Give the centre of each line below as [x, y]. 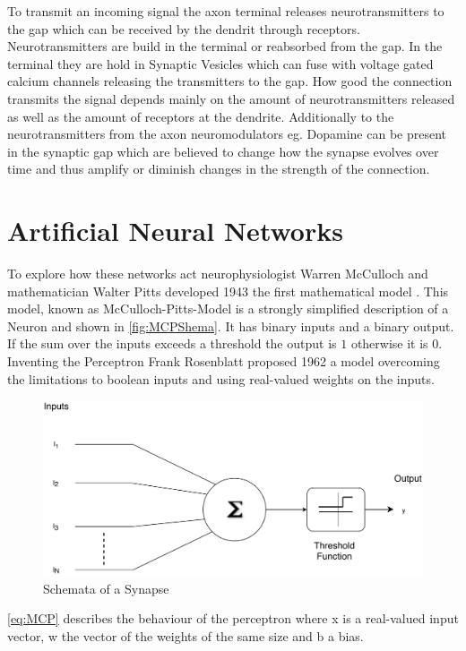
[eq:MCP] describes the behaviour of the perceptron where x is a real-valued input [233, 618]
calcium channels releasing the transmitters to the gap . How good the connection [230, 81]
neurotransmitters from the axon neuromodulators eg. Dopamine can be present [227, 134]
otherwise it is [389, 343]
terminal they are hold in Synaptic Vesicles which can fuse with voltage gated [220, 63]
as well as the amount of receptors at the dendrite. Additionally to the [201, 116]
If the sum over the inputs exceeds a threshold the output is [172, 343]
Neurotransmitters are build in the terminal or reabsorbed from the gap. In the [225, 46]
